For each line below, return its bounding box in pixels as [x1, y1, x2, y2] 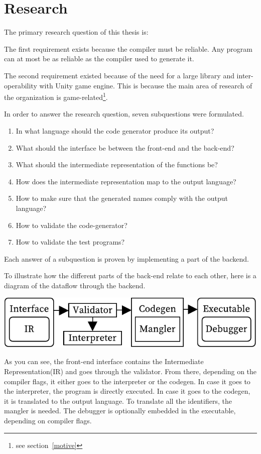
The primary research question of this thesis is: [4, 27, 149, 37]
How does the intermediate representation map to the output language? [16, 176, 236, 186]
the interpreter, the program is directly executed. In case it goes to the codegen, [4, 386, 250, 396]
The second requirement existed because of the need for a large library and [4, 70, 234, 80]
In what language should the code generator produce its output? [16, 125, 214, 136]
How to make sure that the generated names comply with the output [16, 193, 228, 203]
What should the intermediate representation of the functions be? [16, 159, 218, 170]
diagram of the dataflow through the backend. [4, 280, 146, 290]
